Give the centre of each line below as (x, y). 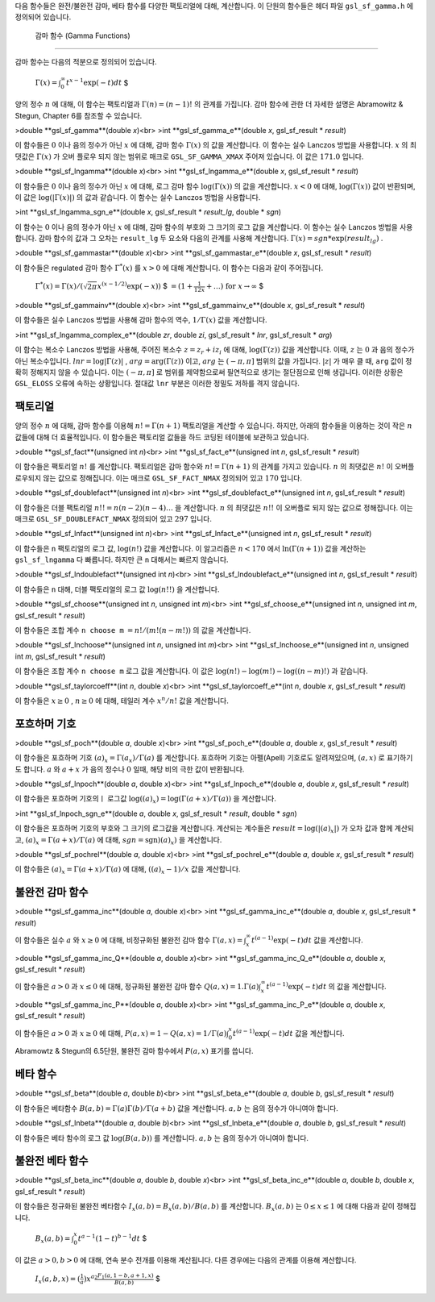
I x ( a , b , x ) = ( (58, 1279)
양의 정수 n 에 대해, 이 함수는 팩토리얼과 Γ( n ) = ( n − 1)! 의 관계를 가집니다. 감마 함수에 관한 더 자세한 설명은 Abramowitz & (209, 104)
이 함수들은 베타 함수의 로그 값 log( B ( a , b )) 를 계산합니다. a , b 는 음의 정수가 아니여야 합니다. (162, 1138)
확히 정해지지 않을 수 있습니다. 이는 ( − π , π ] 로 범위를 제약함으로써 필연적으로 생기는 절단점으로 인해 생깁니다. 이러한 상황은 (209, 372)
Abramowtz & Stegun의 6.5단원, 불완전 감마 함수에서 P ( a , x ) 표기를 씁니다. (134, 1051)
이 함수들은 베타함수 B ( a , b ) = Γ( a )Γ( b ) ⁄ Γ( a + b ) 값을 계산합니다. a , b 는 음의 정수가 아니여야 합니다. (176, 1108)
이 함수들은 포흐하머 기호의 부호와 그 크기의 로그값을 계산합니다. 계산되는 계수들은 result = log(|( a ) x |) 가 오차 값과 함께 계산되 (215, 829)
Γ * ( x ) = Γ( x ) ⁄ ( (59, 286)
